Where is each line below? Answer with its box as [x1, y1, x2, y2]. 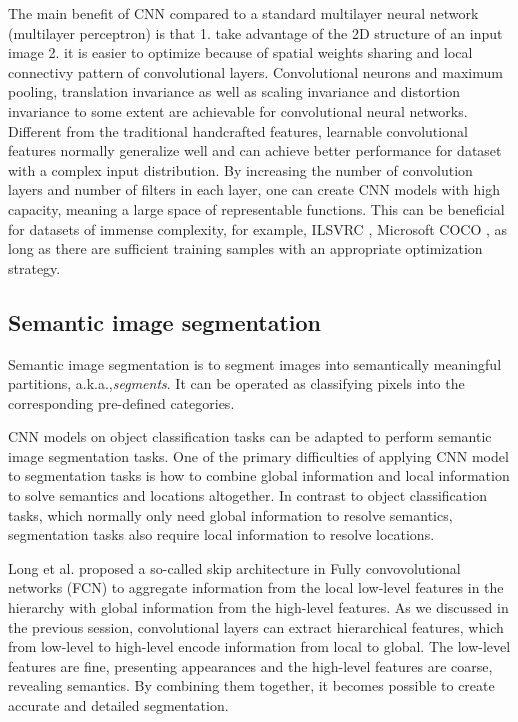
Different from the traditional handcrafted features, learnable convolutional [8, 120, 468, 141]
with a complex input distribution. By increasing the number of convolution [8, 159, 473, 180]
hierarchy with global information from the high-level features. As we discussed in [8, 597, 509, 618]
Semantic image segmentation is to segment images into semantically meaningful [8, 353, 502, 374]
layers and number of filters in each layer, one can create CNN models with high [8, 179, 500, 200]
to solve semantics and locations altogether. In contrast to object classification [8, 485, 487, 506]
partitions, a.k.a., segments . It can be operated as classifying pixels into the [8, 373, 465, 394]
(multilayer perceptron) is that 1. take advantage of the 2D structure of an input [8, 22, 503, 43]
